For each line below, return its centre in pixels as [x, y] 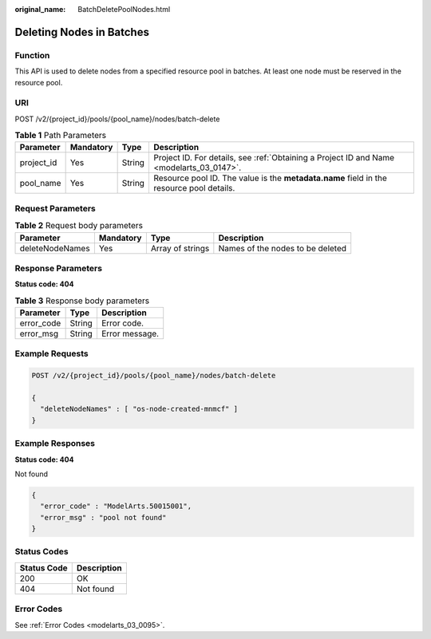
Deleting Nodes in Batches [82, 32]
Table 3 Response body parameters [82, 301]
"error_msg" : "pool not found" [103, 517]
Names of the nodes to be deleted [283, 248]
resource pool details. [194, 188]
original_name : [40, 9]
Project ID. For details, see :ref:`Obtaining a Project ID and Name [274, 158]
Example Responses [55, 444]
